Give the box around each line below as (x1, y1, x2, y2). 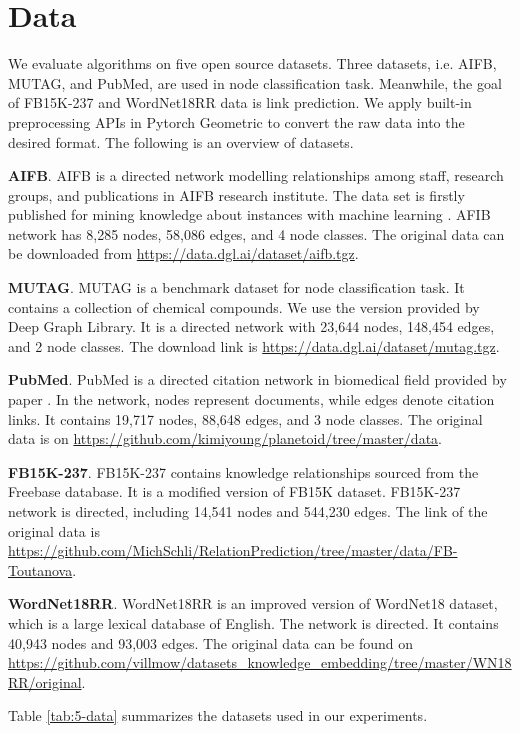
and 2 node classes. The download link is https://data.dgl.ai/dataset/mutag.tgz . (8, 335, 500, 356)
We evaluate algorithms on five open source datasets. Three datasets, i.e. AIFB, (8, 53, 497, 74)
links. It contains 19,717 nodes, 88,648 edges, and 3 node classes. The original (8, 408, 483, 429)
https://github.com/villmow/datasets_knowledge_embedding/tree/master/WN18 (8, 652, 512, 673)
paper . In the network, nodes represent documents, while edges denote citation (8, 389, 495, 410)
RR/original (8, 671, 82, 692)
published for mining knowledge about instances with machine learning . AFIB (8, 204, 491, 225)
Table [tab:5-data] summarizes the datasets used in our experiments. (8, 705, 428, 726)
